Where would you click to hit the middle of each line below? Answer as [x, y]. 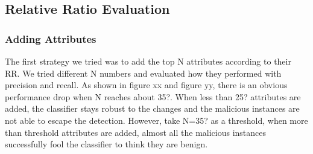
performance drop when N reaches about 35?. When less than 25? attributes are [153, 96]
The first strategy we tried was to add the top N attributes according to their [148, 61]
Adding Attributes [51, 38]
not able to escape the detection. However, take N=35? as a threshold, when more [156, 120]
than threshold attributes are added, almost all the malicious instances [136, 132]
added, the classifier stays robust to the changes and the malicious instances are [152, 108]
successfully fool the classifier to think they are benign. [106, 144]
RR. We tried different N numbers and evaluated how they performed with [143, 73]
